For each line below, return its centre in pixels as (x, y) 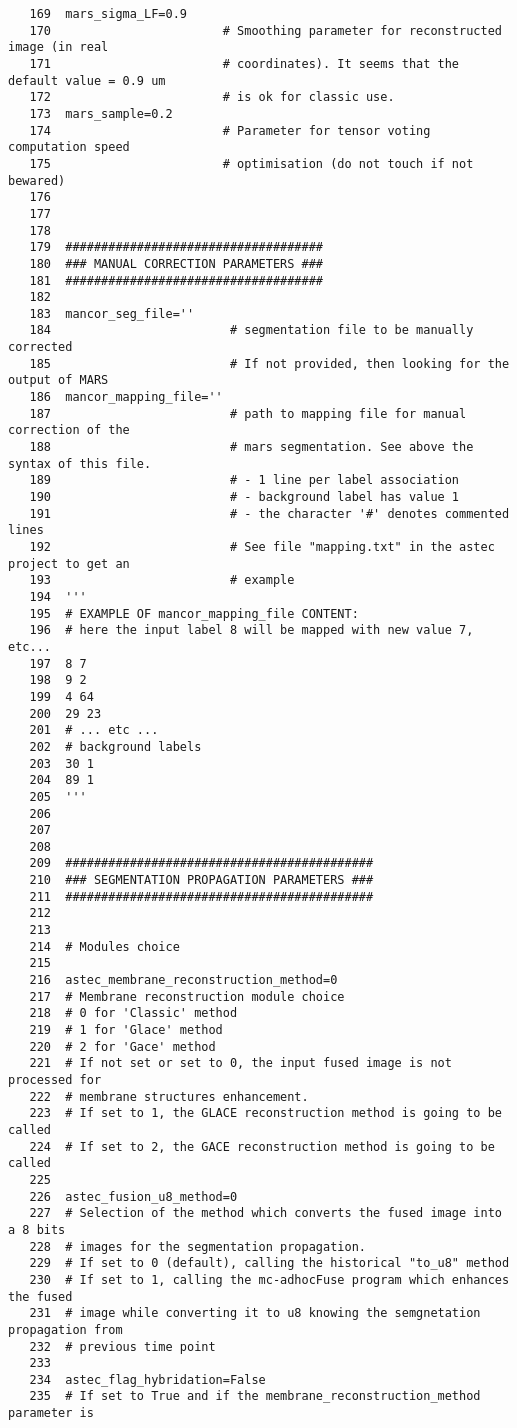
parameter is (51, 1413)
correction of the (69, 430)
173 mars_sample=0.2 (101, 113)
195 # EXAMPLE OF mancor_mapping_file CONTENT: (194, 613)
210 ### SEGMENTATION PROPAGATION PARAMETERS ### (201, 880)
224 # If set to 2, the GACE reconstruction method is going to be (262, 1146)
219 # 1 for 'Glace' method (126, 1030)
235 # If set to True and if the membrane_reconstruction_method (255, 1396)
